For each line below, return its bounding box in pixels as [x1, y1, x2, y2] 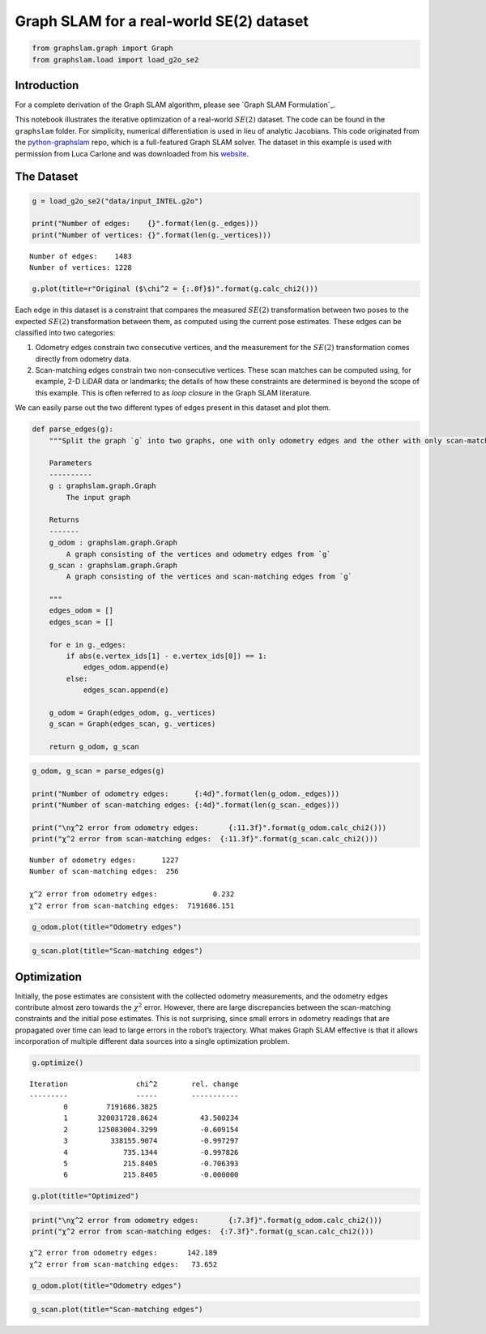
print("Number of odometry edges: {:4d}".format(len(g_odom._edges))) [32, 789, 340, 798]
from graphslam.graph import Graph [32, 44, 173, 53]
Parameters [49, 459, 92, 468]
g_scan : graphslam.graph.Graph [49, 560, 178, 570]
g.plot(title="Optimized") [32, 1191, 139, 1201]
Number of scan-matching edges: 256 [29, 867, 180, 876]
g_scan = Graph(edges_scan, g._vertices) [49, 720, 216, 729]
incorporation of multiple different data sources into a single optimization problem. [15, 1037, 290, 1046]
